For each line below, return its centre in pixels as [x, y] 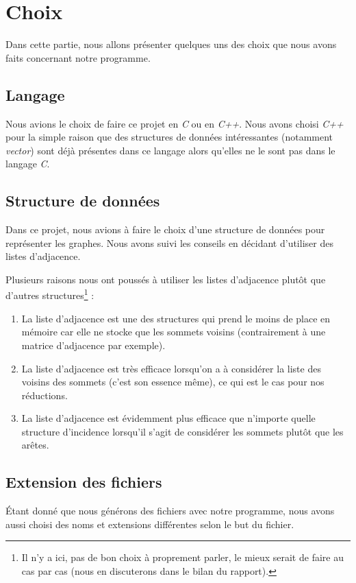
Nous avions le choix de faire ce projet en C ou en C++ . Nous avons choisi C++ [175, 123]
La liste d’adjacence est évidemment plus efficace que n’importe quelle [168, 418]
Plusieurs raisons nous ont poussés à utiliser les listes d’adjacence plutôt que [166, 279]
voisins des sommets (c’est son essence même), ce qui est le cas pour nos [173, 382]
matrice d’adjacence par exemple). [93, 345]
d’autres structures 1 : [50, 294]
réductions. [44, 395]
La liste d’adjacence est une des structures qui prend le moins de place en [176, 318]
